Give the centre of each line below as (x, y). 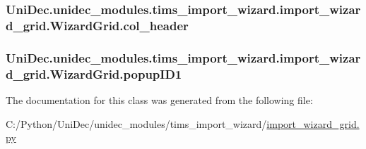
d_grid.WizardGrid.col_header (97, 25)
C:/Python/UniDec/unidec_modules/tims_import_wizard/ (136, 123)
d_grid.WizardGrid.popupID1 (94, 73)
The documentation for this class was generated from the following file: (159, 99)
